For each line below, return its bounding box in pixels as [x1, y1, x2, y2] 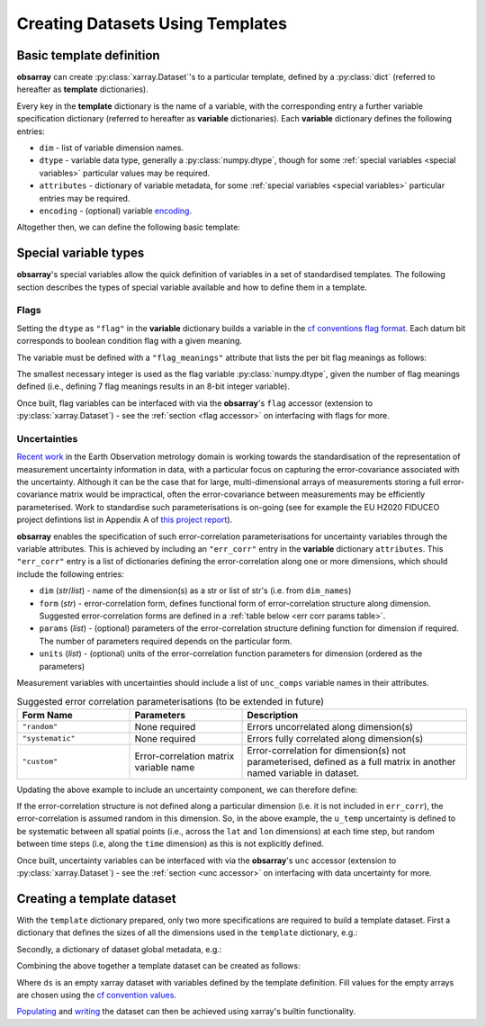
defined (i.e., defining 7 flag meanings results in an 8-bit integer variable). [16, 381, 290, 392]
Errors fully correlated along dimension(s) [247, 732, 423, 744]
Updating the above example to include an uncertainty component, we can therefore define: [16, 784, 358, 795]
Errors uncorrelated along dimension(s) [247, 720, 414, 733]
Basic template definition [16, 48, 161, 63]
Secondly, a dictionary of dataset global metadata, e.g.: [16, 943, 222, 954]
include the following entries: [16, 568, 125, 580]
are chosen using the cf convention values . [16, 989, 177, 1000]
